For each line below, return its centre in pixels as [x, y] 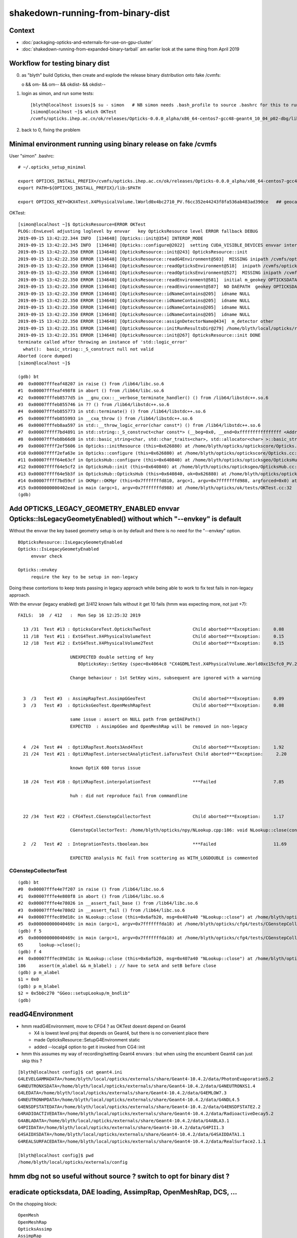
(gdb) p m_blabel [39, 986]
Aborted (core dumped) [46, 356]
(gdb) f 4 [30, 952]
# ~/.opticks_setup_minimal [52, 167]
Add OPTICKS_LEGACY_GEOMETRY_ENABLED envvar [95, 508]
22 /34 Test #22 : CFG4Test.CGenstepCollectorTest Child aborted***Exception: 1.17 [153, 816]
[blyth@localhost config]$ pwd [56, 1155]
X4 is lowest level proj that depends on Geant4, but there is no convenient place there [121, 1033]
